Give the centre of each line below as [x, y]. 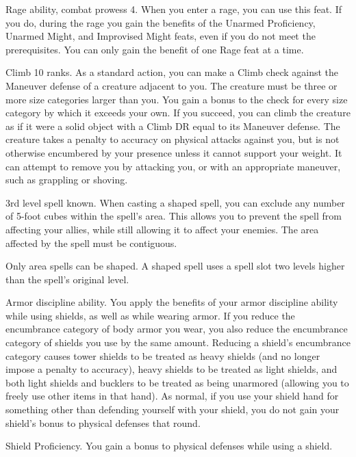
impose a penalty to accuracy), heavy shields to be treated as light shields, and [171, 369]
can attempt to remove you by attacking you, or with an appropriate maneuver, [173, 166]
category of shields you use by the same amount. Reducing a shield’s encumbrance [178, 342]
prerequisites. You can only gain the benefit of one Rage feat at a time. [155, 49]
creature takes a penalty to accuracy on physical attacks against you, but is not [173, 139]
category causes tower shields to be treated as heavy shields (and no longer [163, 355]
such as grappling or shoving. [67, 180]
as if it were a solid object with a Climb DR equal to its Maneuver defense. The [173, 126]
